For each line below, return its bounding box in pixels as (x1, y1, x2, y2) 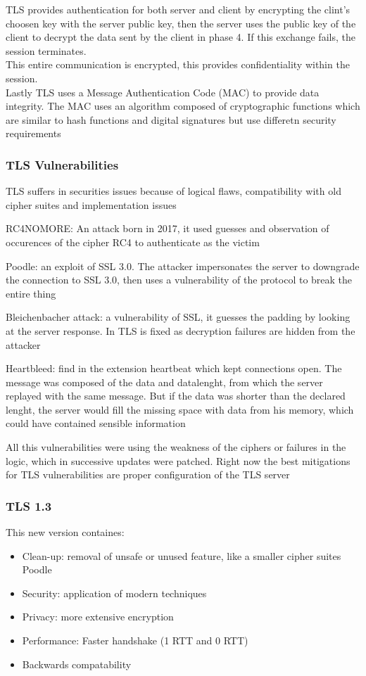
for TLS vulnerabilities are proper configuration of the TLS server (6, 467, 290, 482)
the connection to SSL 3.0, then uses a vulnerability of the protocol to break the (6, 272, 353, 287)
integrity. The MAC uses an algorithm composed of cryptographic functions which (6, 98, 360, 113)
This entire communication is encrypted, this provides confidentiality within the (6, 57, 350, 72)
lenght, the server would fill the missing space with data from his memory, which (6, 402, 354, 416)
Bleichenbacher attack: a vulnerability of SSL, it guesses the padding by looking (6, 310, 351, 324)
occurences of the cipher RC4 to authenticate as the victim (6, 234, 260, 249)
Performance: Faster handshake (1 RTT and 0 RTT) (22, 633, 248, 648)
